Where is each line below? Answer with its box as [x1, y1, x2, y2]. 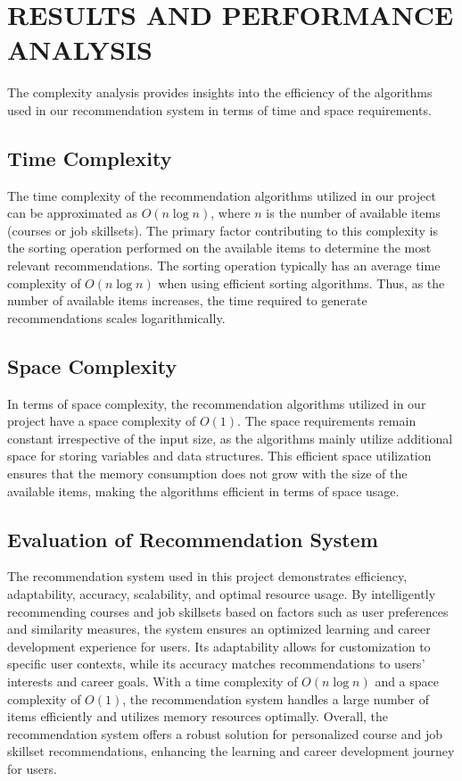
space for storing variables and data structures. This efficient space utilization [7, 446, 432, 465]
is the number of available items [266, 204, 441, 222]
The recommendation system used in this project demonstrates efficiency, [7, 567, 408, 586]
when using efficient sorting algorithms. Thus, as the [158, 273, 445, 292]
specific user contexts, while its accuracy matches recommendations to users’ [7, 654, 425, 673]
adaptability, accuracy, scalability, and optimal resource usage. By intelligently [7, 585, 436, 603]
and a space [375, 671, 440, 690]
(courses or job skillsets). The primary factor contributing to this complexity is [7, 220, 438, 239]
